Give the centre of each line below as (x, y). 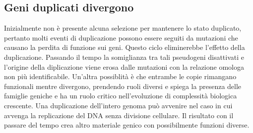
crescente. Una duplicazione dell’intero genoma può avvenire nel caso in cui (118, 105)
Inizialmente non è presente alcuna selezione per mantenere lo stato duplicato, (123, 28)
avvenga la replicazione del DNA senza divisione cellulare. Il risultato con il (119, 115)
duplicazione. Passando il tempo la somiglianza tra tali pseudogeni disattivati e (124, 57)
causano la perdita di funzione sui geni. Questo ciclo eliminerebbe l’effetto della (125, 47)
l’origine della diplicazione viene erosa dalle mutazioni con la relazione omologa (124, 66)
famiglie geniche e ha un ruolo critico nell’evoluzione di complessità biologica (121, 96)
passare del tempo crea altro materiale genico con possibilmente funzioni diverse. (127, 125)
